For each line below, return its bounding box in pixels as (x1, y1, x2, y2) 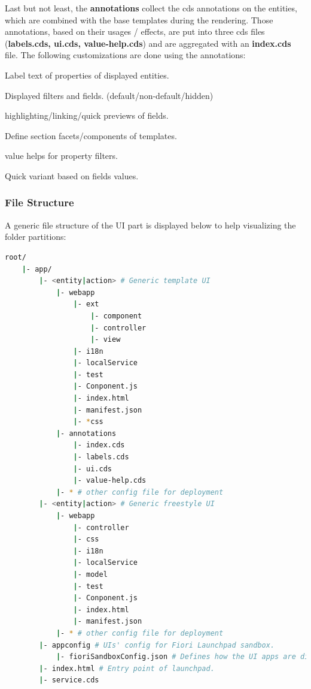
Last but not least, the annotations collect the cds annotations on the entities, (5, 2, 297, 14)
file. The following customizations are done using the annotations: (5, 49, 246, 61)
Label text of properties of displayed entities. (5, 68, 169, 81)
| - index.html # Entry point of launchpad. (39, 664, 215, 673)
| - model (73, 570, 108, 579)
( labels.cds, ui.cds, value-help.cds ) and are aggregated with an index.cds (5, 37, 291, 49)
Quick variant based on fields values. (5, 169, 139, 182)
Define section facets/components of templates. (5, 129, 177, 142)
